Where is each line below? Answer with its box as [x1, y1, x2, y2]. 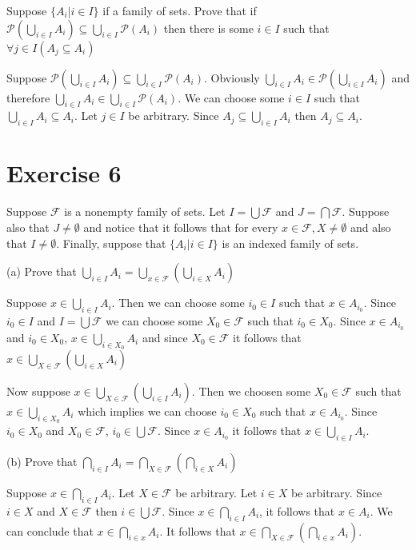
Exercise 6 [6, 157, 122, 189]
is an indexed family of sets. [222, 234, 359, 251]
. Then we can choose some [111, 294, 245, 311]
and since [142, 329, 188, 345]
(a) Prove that [6, 263, 77, 280]
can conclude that [6, 522, 94, 539]
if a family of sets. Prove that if [102, 2, 257, 18]
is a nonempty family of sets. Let [64, 203, 226, 220]
